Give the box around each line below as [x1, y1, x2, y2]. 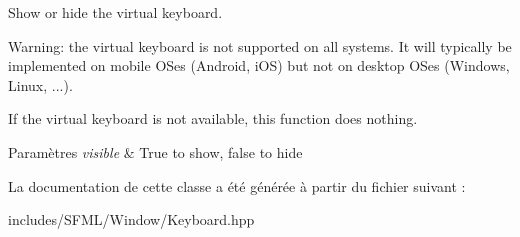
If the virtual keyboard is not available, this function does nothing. [8, 108, 418, 129]
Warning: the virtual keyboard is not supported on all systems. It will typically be [8, 35, 512, 56]
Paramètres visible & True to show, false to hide [8, 141, 303, 162]
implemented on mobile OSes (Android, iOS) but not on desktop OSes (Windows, [8, 55, 510, 76]
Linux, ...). [8, 74, 73, 95]
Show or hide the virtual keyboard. [8, 2, 223, 22]
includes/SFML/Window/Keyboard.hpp [8, 209, 255, 230]
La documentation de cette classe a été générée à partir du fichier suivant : [8, 175, 466, 196]
